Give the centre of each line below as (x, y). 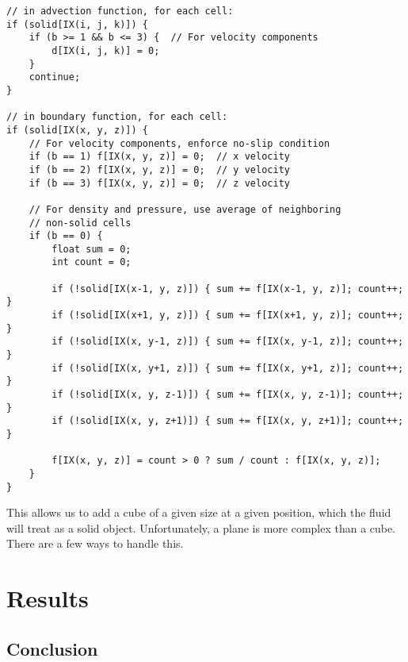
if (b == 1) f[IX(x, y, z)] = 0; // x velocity (159, 157)
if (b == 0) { (66, 236)
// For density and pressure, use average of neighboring (185, 209)
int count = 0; (92, 262)
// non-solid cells (80, 223)
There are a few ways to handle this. (95, 543)
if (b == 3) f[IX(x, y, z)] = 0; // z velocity (159, 183)
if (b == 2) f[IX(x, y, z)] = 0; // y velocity (159, 169)
